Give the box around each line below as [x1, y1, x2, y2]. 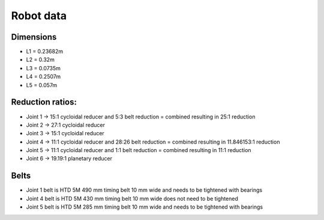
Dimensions [11, 32, 57, 42]
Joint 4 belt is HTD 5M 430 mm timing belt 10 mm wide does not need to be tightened [26, 195, 238, 202]
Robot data [11, 9, 67, 22]
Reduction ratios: [11, 97, 77, 108]
